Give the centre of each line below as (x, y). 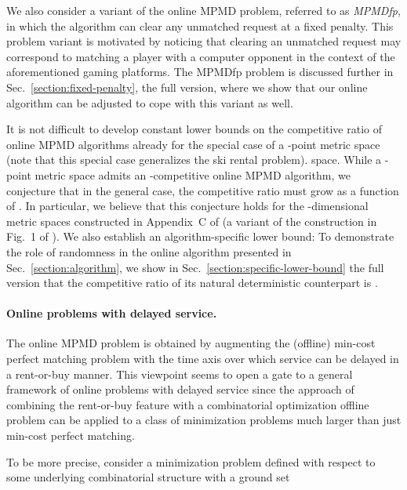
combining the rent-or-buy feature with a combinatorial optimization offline (188, 404)
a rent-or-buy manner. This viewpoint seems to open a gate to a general (180, 374)
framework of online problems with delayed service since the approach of (180, 389)
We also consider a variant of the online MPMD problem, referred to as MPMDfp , (203, 10)
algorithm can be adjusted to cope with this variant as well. (150, 102)
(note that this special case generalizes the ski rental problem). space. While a (194, 160)
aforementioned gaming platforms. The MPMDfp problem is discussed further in (200, 72)
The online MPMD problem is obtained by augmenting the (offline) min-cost (191, 343)
